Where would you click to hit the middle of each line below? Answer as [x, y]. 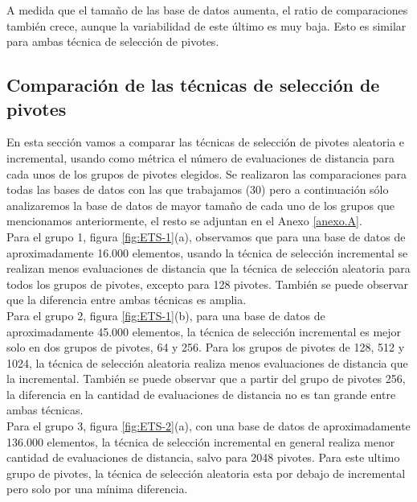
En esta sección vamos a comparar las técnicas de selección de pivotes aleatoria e [206, 142]
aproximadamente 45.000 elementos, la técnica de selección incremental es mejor [204, 331]
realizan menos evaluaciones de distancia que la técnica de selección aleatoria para [208, 268]
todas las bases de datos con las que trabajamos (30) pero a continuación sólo [198, 189]
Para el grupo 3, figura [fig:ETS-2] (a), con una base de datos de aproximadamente [208, 426]
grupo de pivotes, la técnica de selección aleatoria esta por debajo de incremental [206, 473]
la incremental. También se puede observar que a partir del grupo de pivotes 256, [206, 379]
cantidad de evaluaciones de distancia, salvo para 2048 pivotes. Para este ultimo [203, 457]
